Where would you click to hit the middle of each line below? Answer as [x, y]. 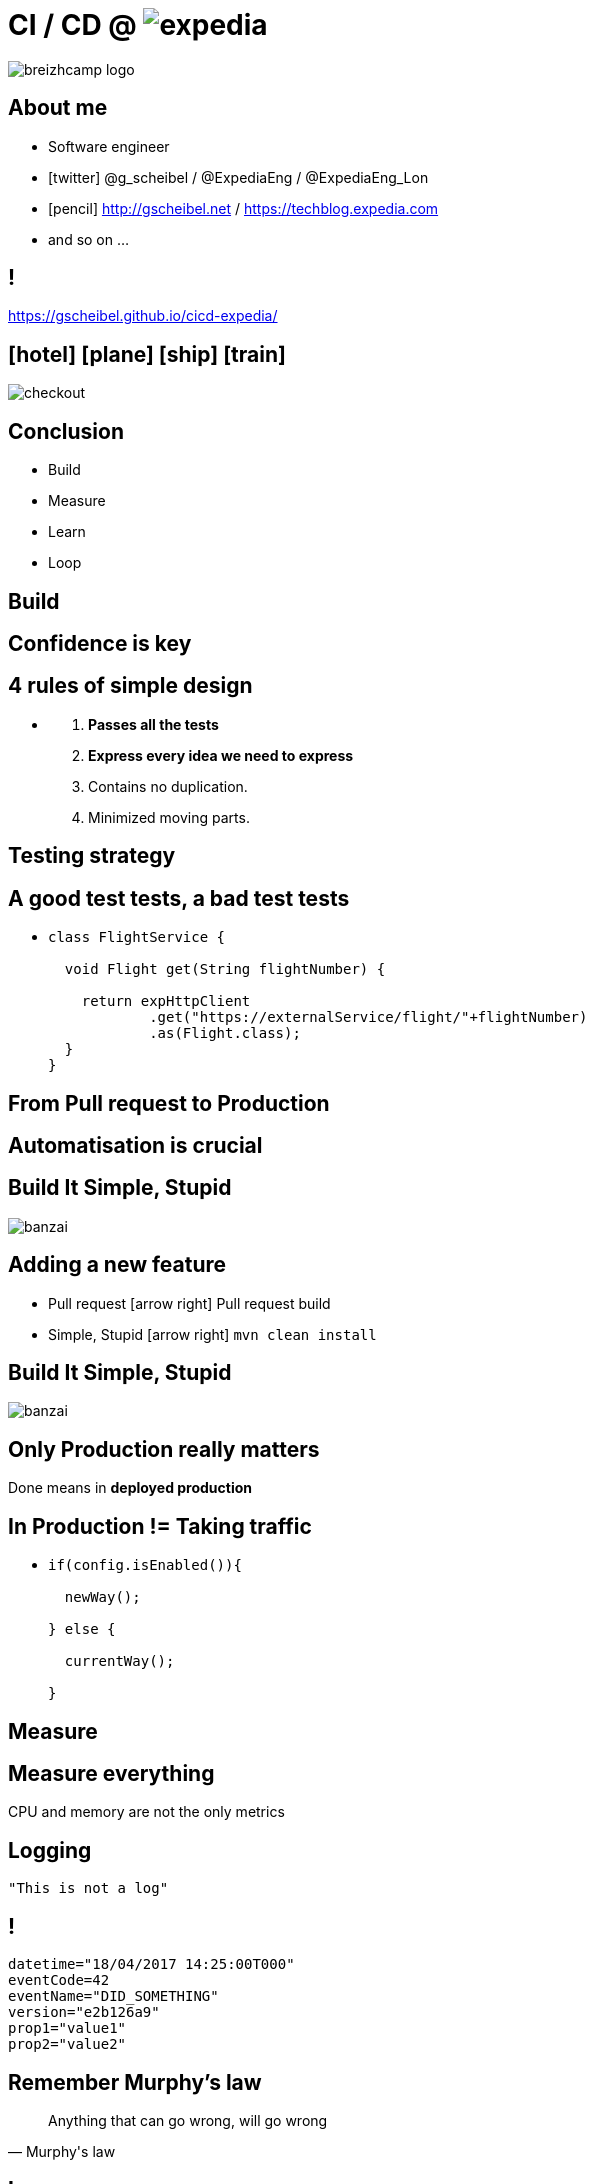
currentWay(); [119, 1661]
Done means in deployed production [130, 1488]
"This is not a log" [88, 1888]
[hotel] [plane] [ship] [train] [147, 354]
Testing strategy [92, 856]
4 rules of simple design [130, 686]
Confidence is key [100, 643]
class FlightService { [137, 937]
